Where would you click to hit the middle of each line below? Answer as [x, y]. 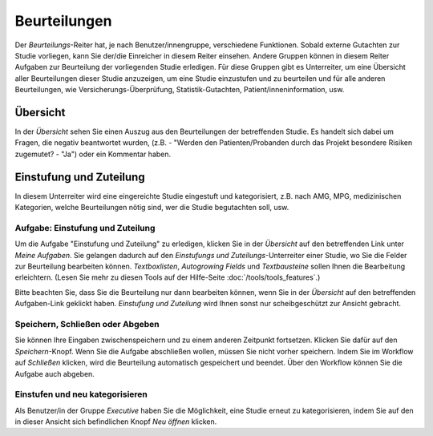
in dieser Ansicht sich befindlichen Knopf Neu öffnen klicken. [116, 422]
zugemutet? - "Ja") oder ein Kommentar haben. [93, 154]
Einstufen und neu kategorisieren [81, 394]
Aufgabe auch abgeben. [55, 373]
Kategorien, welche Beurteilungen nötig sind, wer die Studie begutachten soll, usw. [152, 208]
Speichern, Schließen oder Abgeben [87, 324]
